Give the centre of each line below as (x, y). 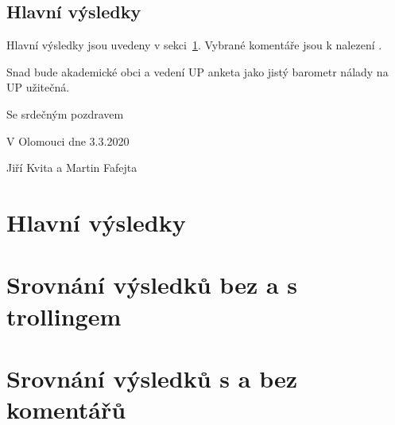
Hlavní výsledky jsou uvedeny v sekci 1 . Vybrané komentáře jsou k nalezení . (194, 45)
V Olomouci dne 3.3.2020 (68, 140)
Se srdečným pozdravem (65, 113)
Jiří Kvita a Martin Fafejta (72, 168)
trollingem (64, 316)
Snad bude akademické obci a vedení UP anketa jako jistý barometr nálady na (197, 71)
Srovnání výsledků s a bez (152, 378)
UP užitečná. (38, 87)
